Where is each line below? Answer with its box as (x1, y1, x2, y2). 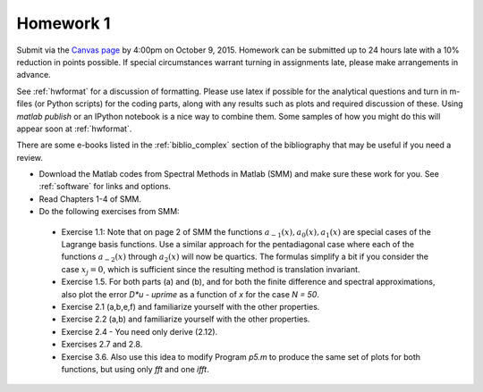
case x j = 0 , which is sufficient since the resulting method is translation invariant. (61, 263, 360, 277)
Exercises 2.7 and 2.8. (61, 339, 143, 350)
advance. (16, 70, 51, 80)
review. (16, 152, 44, 163)
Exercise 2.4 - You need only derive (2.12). (61, 326, 218, 337)
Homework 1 (16, 13, 111, 33)
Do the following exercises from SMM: (38, 206, 180, 217)
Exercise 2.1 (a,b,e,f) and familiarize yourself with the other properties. (61, 301, 320, 312)
